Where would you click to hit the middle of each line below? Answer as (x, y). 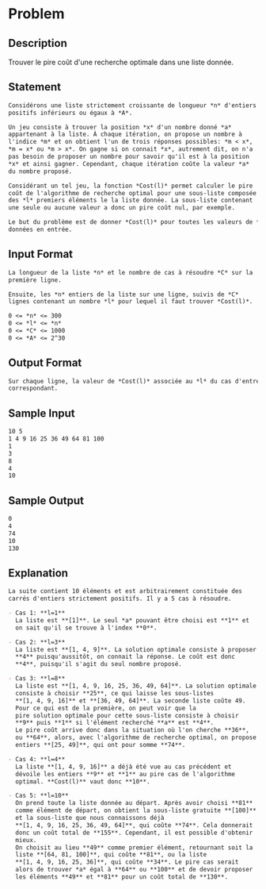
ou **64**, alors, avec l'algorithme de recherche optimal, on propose (136, 738)
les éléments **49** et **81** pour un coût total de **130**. (122, 877)
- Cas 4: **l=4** (37, 759)
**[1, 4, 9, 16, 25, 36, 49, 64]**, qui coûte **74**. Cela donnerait (134, 825)
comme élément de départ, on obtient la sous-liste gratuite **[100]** (136, 810)
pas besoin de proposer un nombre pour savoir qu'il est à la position (129, 157)
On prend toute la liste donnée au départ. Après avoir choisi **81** (134, 803)
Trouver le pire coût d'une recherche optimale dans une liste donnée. (121, 62)
